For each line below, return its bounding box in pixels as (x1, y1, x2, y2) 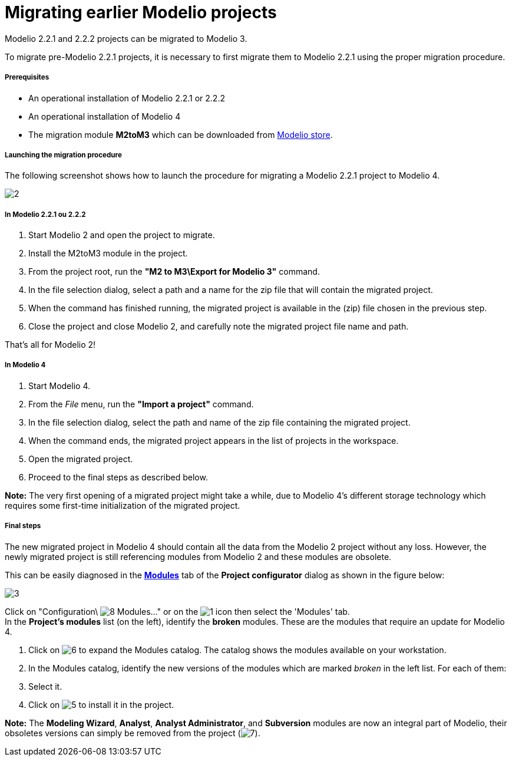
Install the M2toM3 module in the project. (28, 248, 188, 259)
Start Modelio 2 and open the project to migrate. (28, 230, 215, 241)
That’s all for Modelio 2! (5, 340, 96, 350)
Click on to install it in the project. (28, 699, 174, 710)
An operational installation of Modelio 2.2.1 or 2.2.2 (28, 93, 225, 103)
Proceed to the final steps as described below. (28, 472, 208, 482)
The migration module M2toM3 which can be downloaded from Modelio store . (28, 129, 333, 140)
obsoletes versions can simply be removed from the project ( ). (5, 727, 260, 738)
